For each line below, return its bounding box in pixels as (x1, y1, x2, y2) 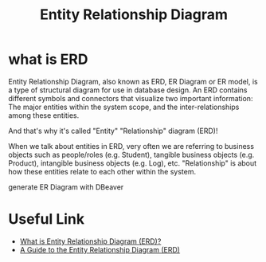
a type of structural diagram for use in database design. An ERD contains (8, 85, 248, 95)
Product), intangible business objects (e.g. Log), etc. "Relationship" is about (8, 158, 257, 168)
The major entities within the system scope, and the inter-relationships (8, 102, 240, 111)
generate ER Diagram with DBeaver (8, 182, 124, 192)
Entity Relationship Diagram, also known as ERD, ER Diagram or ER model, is (8, 76, 258, 86)
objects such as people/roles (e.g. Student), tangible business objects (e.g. (8, 150, 255, 159)
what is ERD (8, 50, 88, 68)
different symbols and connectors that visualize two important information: (8, 93, 253, 103)
